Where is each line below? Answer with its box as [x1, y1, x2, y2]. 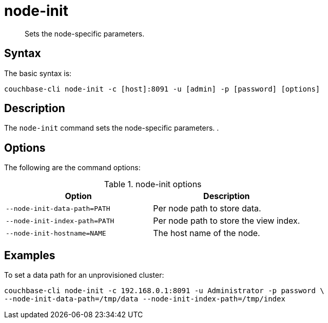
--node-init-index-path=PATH [6, 217, 114, 225]
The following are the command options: [4, 163, 141, 172]
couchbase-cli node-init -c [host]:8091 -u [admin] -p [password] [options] [4, 84, 320, 93]
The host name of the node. [153, 228, 260, 239]
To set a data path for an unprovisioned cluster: [4, 271, 164, 280]
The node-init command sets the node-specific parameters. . [4, 123, 219, 133]
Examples [4, 248, 55, 262]
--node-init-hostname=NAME [6, 229, 106, 237]
